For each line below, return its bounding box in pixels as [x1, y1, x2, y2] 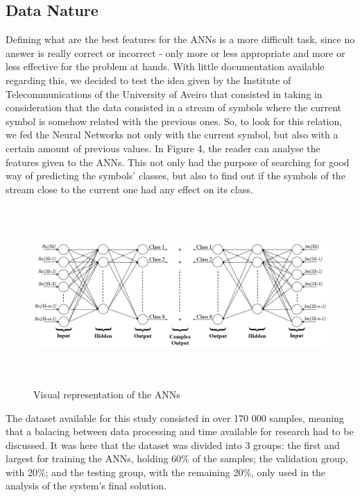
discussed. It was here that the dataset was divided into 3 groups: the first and [6, 437, 340, 452]
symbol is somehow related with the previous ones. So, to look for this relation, [6, 113, 343, 128]
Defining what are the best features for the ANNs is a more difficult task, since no [6, 32, 355, 47]
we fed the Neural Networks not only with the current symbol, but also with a [6, 127, 338, 142]
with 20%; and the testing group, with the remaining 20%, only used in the [6, 464, 326, 479]
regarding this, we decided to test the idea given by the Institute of [6, 72, 291, 87]
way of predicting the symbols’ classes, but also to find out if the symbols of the [6, 168, 345, 183]
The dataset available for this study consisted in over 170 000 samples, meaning [6, 410, 344, 425]
